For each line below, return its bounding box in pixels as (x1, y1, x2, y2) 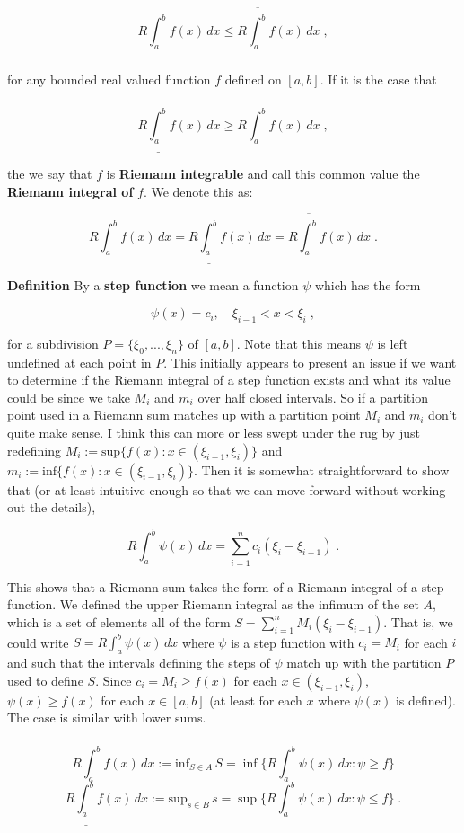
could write (7, 633, 69, 651)
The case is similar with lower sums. (7, 708, 206, 727)
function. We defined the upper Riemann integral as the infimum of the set (7, 595, 419, 614)
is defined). (395, 690, 456, 709)
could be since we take (7, 387, 130, 406)
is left (377, 333, 408, 352)
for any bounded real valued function (7, 70, 211, 89)
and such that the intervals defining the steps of (7, 653, 270, 672)
